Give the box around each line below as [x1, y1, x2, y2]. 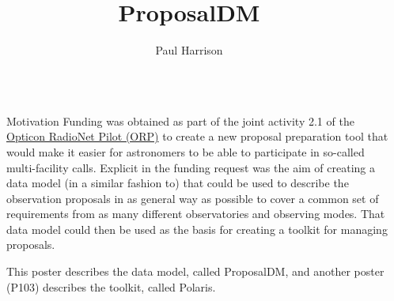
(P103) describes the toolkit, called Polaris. [6, 278, 216, 295]
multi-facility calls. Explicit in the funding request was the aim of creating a [6, 159, 376, 175]
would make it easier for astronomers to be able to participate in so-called [6, 143, 365, 160]
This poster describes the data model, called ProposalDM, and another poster [6, 263, 385, 280]
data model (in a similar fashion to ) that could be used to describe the [6, 175, 349, 191]
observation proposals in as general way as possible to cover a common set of [6, 190, 379, 206]
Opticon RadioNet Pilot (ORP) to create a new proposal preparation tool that [6, 128, 388, 145]
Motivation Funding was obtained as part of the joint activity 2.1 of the [6, 112, 354, 129]
